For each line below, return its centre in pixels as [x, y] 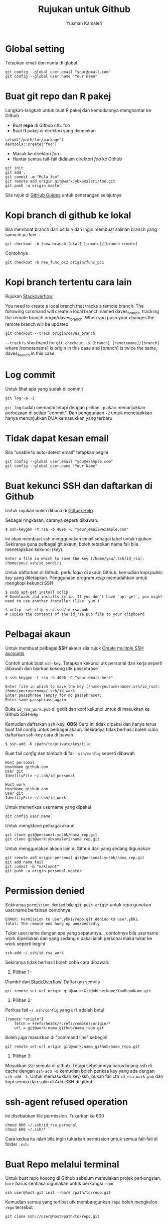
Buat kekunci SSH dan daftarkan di [79, 486]
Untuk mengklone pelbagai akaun [40, 825]
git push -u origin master [33, 185]
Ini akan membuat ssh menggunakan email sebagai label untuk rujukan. [79, 538]
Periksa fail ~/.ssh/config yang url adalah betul [55, 1010]
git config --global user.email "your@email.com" [58, 72]
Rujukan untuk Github [84, 9]
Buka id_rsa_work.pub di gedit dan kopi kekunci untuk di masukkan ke [77, 709]
